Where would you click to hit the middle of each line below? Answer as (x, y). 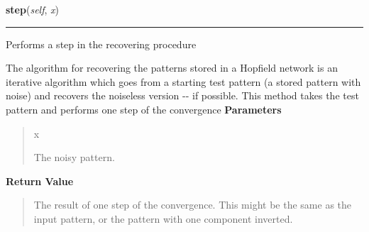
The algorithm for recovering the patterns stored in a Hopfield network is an (172, 68)
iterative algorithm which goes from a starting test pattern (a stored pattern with (183, 81)
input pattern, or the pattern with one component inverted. (163, 218)
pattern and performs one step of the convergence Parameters (144, 109)
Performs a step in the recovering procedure (101, 44)
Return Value (40, 181)
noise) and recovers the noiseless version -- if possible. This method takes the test (182, 95)
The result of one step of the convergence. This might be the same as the (193, 205)
